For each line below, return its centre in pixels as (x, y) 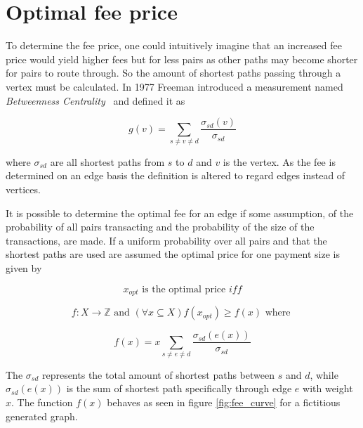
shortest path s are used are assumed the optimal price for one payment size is (173, 254)
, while (324, 374)
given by (24, 268)
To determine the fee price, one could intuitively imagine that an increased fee (174, 45)
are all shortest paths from (107, 161)
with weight (328, 388)
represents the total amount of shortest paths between (158, 374)
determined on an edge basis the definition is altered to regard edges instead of (176, 175)
